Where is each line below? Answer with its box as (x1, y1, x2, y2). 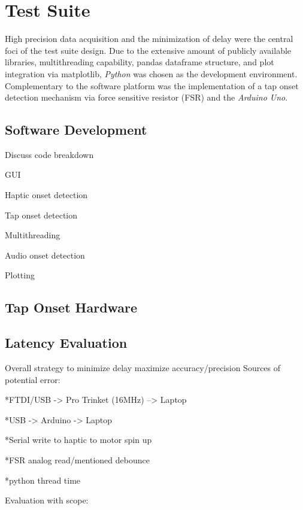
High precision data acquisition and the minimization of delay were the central (5, 32, 293, 45)
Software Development (5, 120, 147, 139)
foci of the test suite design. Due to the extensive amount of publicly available (5, 44, 292, 56)
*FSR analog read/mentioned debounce (5, 454, 150, 466)
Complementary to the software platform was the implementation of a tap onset (5, 79, 299, 92)
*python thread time (5, 473, 81, 486)
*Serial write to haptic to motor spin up (5, 433, 152, 446)
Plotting (5, 269, 35, 281)
